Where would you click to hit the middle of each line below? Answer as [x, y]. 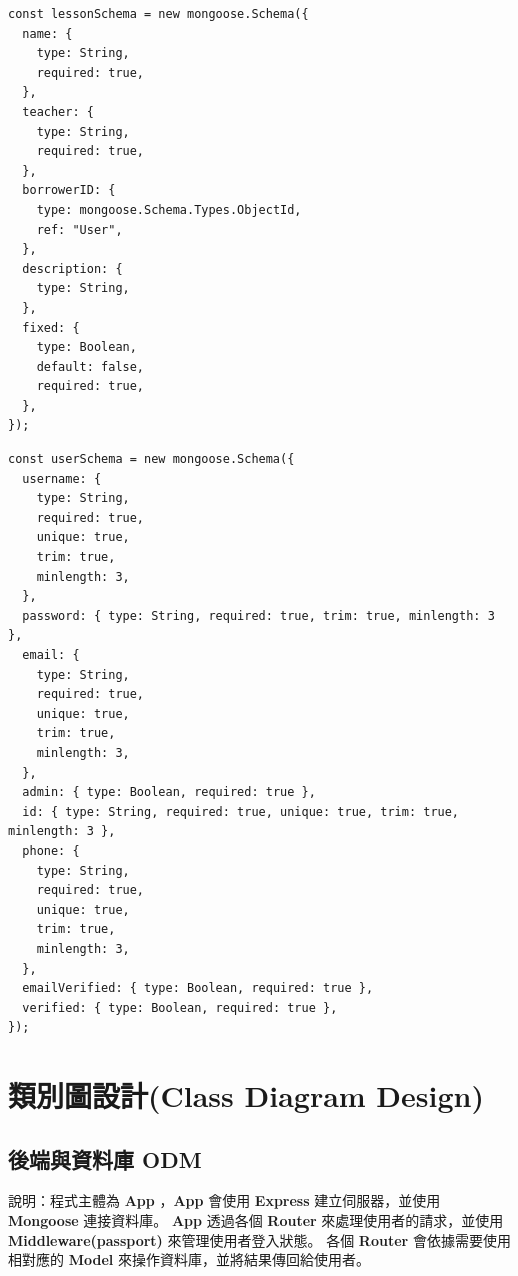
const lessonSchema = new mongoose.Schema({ [158, 14]
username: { [62, 478]
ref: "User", [79, 229]
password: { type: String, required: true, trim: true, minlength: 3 [258, 615]
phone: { [51, 850]
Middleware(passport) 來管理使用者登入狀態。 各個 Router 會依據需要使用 [259, 1239]
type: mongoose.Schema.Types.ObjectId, [169, 209]
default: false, [90, 366]
